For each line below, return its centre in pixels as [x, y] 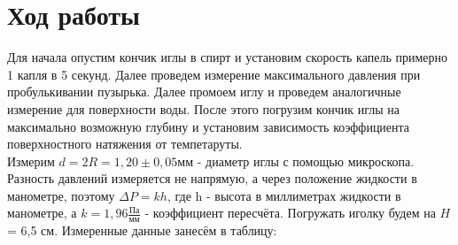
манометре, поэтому [61, 195]
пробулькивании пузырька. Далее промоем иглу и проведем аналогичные [204, 92]
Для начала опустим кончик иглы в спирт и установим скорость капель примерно [228, 57]
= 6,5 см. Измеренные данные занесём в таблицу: [142, 230]
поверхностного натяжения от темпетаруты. [125, 144]
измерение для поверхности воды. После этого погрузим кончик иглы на [203, 108]
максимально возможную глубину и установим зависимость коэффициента [209, 126]
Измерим [31, 161]
